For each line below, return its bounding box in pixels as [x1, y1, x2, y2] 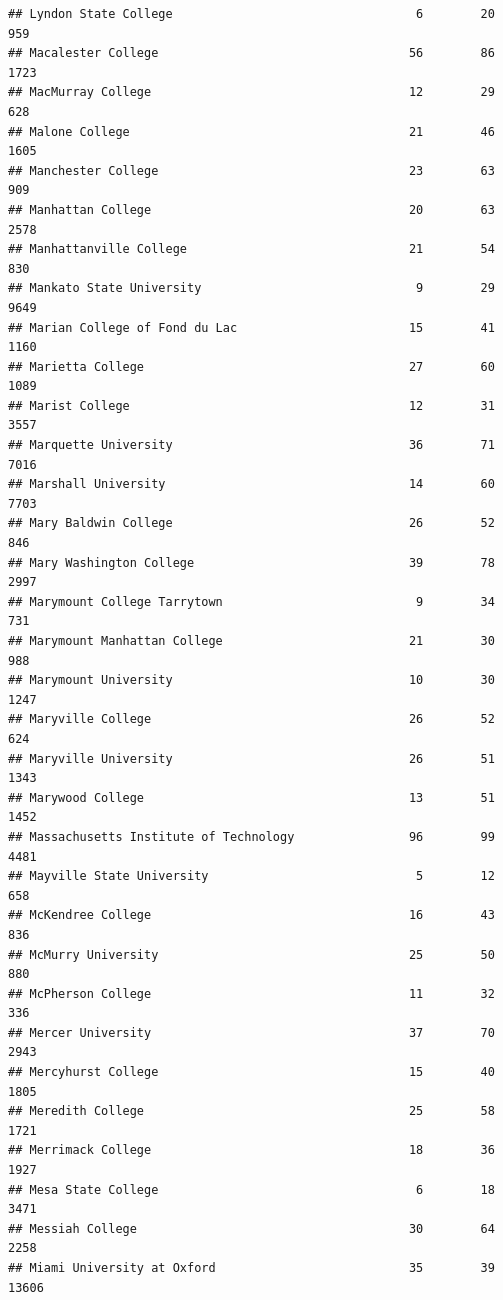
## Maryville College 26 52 [8, 712, 495, 727]
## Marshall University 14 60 [8, 477, 495, 492]
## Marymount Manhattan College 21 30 [8, 634, 495, 648]
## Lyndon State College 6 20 [8, 7, 495, 21]
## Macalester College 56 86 [8, 46, 495, 61]
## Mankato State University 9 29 [8, 281, 495, 296]
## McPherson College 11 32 [8, 986, 495, 1001]
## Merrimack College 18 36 [8, 1143, 495, 1158]
